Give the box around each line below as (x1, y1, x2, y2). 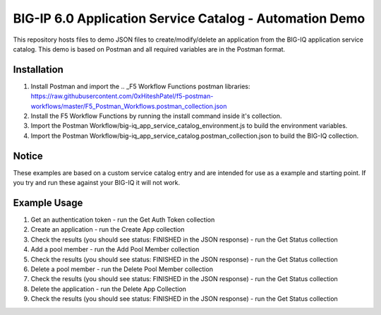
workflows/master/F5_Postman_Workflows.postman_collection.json (30, 102, 227, 110)
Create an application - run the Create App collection (30, 225, 185, 234)
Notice (13, 150, 44, 162)
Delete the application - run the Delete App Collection (30, 285, 187, 293)
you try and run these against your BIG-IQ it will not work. (13, 179, 181, 187)
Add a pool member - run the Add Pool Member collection (30, 245, 200, 254)
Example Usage (13, 196, 83, 208)
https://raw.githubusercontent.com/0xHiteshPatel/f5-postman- (30, 92, 214, 100)
